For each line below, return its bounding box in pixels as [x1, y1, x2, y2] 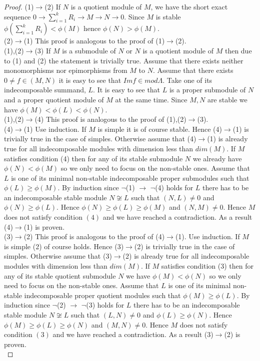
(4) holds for [155, 182, 193, 193]
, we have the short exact [150, 1, 228, 11]
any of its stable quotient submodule [4, 270, 116, 281]
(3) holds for [86, 300, 124, 310]
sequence [4, 11, 31, 21]
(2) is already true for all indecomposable [122, 251, 249, 261]
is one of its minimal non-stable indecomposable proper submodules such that [11, 172, 249, 183]
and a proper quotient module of [4, 94, 104, 104]
